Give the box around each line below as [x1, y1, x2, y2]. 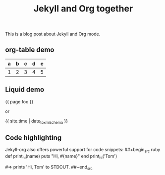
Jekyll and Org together [33, 3, 133, 14]
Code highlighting [5, 134, 62, 142]
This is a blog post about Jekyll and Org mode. [5, 31, 101, 37]
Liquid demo [5, 86, 45, 94]
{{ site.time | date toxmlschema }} [5, 118, 68, 125]
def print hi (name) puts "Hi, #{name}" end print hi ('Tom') [5, 153, 117, 161]
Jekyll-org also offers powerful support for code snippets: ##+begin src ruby [5, 147, 161, 154]
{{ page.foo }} [5, 98, 34, 104]
